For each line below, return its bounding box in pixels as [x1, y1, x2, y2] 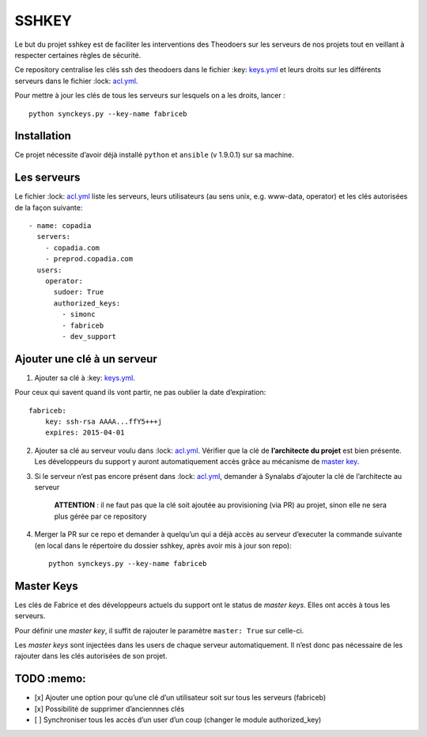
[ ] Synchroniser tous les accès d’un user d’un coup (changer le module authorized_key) [34, 715, 322, 724]
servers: [36, 232, 71, 241]
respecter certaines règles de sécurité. [14, 50, 142, 59]
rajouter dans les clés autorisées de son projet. [14, 652, 168, 661]
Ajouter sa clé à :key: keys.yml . [34, 373, 136, 382]
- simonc [62, 310, 96, 319]
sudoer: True [53, 287, 104, 297]
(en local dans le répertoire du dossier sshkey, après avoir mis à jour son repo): [34, 541, 292, 550]
